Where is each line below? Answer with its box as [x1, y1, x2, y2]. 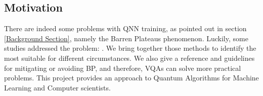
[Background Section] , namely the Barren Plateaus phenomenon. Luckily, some [4, 33, 248, 43]
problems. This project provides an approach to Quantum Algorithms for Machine [4, 72, 259, 83]
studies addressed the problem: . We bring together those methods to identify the [4, 43, 256, 53]
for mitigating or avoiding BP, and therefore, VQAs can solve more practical [4, 62, 241, 73]
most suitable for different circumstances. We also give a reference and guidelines [4, 52, 255, 63]
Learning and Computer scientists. [4, 82, 111, 92]
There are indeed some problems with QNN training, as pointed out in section [4, 23, 247, 34]
